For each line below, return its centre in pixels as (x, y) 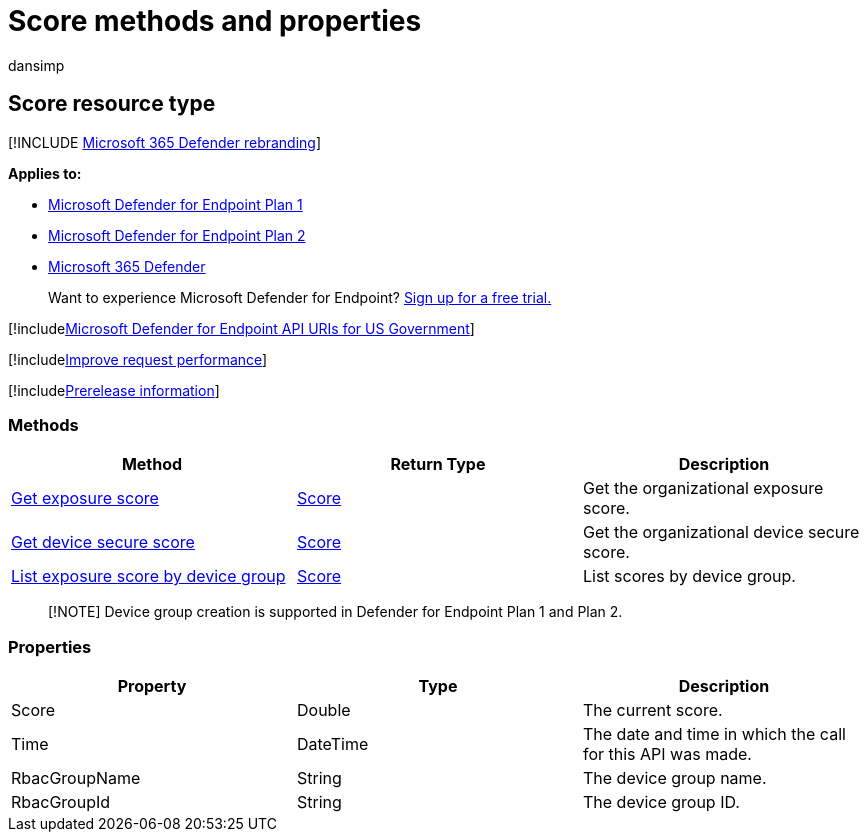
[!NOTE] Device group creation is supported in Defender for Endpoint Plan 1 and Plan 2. (335, 612)
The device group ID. (661, 802)
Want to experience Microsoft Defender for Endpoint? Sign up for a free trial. (300, 297)
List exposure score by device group (148, 576)
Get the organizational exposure (703, 488)
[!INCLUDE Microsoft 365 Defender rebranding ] (165, 142)
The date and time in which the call (714, 734)
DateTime (332, 744)
